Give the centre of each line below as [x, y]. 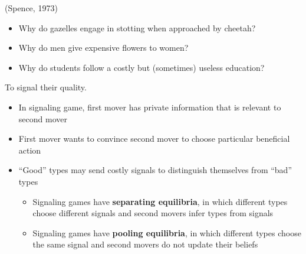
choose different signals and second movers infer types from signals [153, 213]
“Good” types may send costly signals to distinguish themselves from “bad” [155, 170]
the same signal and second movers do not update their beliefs [145, 244]
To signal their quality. [46, 87]
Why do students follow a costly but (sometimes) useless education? [142, 67]
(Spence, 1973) [31, 8]
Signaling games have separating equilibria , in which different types [160, 201]
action [30, 150]
